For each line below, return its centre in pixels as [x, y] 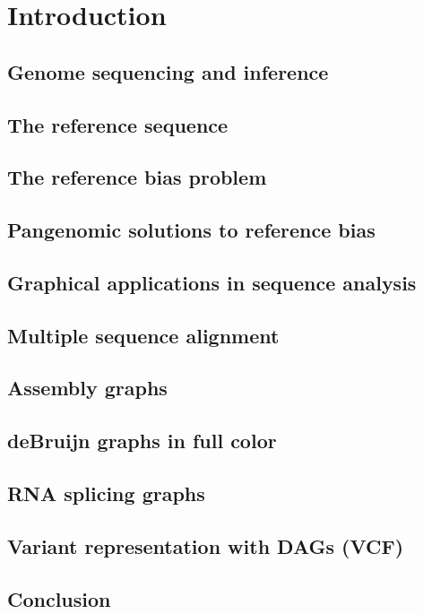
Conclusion [59, 598]
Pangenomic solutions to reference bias [191, 230]
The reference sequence [118, 124]
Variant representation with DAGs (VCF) [206, 545]
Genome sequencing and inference [168, 71]
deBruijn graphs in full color [142, 441]
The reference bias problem [137, 177]
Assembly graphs [87, 388]
